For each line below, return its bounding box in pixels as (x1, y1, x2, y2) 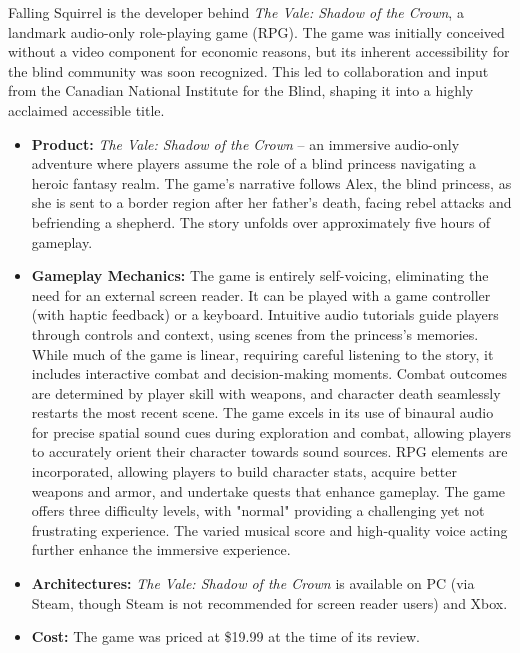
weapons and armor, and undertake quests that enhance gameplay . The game (31, 480, 506, 501)
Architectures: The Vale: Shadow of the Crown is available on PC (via (31, 573, 475, 594)
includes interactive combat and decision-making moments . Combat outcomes (31, 363, 507, 384)
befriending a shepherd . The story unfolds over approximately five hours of (31, 211, 491, 232)
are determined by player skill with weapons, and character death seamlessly (31, 382, 501, 403)
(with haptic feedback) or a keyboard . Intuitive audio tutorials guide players (31, 304, 499, 325)
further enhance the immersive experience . (31, 539, 291, 560)
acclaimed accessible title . (8, 99, 165, 120)
